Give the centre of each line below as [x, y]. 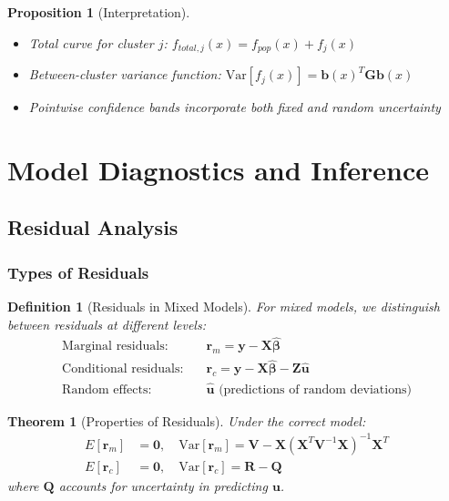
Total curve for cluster [91, 42]
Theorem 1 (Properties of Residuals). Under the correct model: [187, 420]
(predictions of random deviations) [315, 389]
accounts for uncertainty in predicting [163, 485]
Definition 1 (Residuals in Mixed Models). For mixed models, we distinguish [224, 307]
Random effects [105, 389]
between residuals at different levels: [107, 324]
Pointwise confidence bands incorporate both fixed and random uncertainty [235, 107]
